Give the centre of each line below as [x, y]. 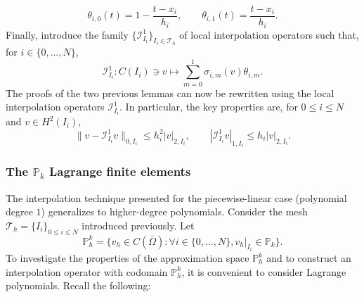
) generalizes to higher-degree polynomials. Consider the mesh [174, 211]
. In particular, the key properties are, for [209, 107]
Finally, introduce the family [67, 34]
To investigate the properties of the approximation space [128, 258]
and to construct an [309, 258]
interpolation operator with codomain [87, 271]
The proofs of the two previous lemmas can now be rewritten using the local [170, 93]
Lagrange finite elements [120, 171]
